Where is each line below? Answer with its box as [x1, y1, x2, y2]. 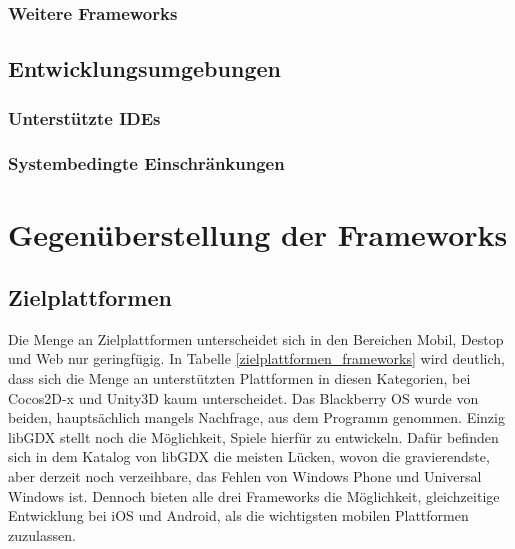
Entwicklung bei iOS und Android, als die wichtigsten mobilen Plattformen [8, 505, 469, 526]
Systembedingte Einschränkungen [8, 151, 285, 176]
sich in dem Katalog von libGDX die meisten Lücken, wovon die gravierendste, [8, 446, 490, 467]
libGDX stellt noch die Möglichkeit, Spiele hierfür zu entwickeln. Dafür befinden [8, 426, 499, 447]
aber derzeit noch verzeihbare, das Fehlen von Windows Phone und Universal [8, 466, 482, 487]
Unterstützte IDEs [8, 105, 161, 130]
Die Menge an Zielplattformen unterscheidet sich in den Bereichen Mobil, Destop [8, 328, 504, 349]
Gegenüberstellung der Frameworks [8, 213, 508, 254]
